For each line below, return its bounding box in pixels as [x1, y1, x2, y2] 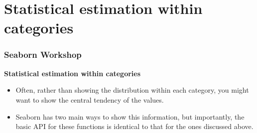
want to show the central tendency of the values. [15, 94, 164, 105]
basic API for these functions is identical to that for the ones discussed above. [15, 121, 254, 132]
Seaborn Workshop [4, 48, 82, 61]
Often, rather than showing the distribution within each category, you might [15, 85, 249, 95]
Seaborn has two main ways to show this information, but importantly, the [15, 111, 245, 122]
